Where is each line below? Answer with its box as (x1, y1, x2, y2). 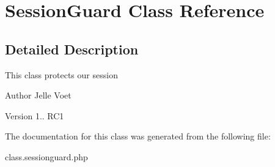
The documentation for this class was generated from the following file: (5, 130, 271, 143)
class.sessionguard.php (5, 150, 88, 163)
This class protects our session (5, 68, 118, 81)
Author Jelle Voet (5, 89, 71, 102)
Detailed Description (5, 39, 139, 58)
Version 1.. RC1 (5, 109, 64, 122)
